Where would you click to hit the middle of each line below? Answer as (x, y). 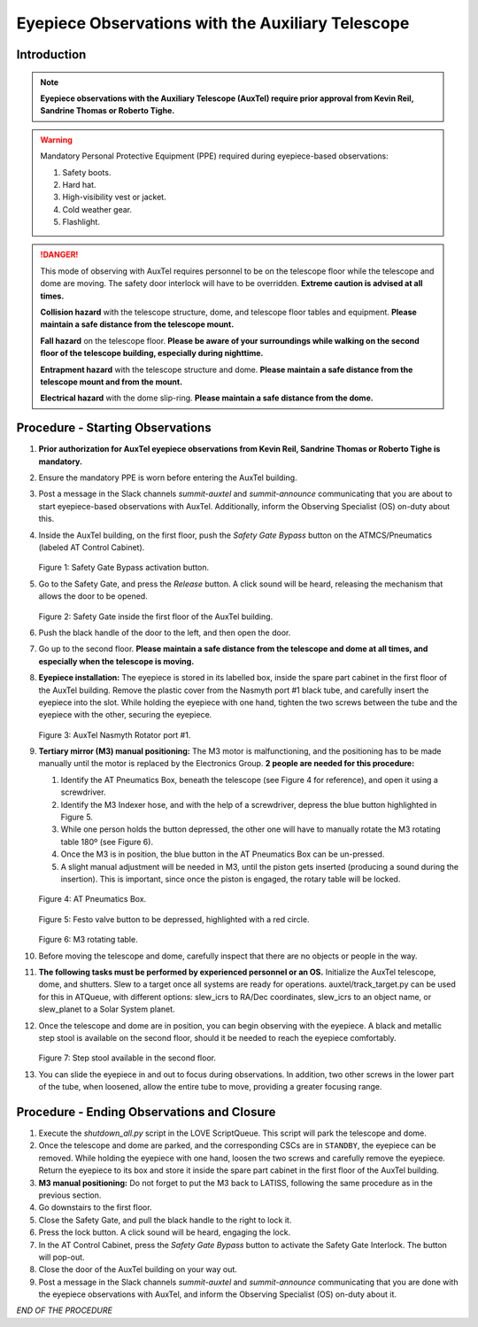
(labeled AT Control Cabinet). (92, 547)
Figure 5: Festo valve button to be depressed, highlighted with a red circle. (174, 919)
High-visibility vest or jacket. (115, 197)
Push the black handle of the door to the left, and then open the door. (165, 632)
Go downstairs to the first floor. (95, 1207)
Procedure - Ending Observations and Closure (146, 1112)
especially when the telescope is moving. (116, 661)
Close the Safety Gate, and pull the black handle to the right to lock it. (165, 1220)
